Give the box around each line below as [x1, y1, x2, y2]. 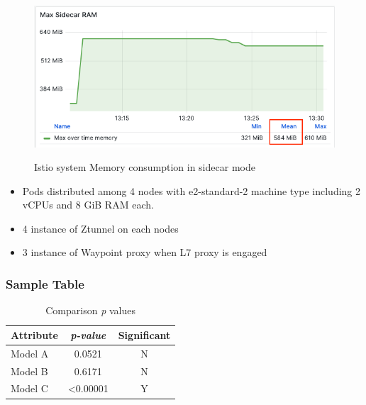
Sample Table [6, 275, 84, 292]
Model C [11, 381, 48, 396]
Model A [11, 345, 49, 360]
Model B [11, 363, 48, 378]
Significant [118, 327, 171, 342]
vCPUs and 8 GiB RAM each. [22, 197, 154, 212]
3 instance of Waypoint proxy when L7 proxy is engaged [22, 245, 267, 260]
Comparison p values [45, 303, 135, 318]
